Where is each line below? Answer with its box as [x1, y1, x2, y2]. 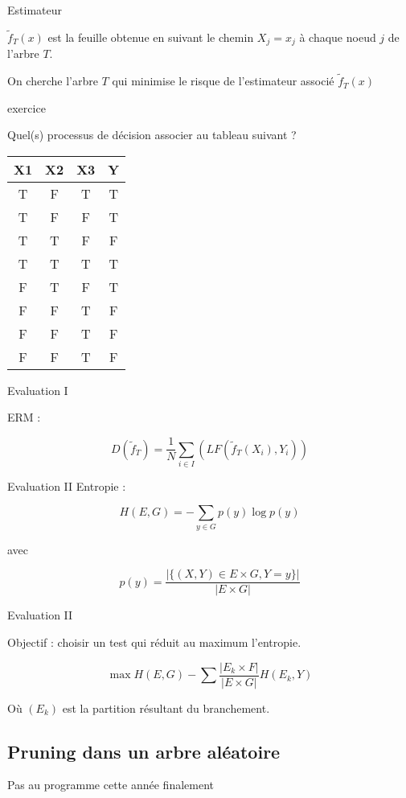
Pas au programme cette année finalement [7, 776, 214, 793]
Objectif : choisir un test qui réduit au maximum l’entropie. [7, 634, 301, 651]
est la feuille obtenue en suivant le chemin [47, 28, 254, 45]
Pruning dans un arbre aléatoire [7, 738, 281, 763]
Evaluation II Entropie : [7, 477, 126, 494]
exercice [7, 99, 46, 116]
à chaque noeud [299, 28, 376, 45]
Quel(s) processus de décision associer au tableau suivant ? [7, 126, 297, 143]
